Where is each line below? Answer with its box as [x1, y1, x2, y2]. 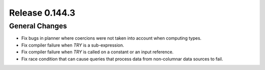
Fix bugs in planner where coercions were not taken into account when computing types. [21, 35, 202, 41]
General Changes [9, 22, 67, 30]
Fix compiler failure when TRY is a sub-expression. [21, 42, 125, 48]
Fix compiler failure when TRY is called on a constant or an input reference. [21, 49, 174, 55]
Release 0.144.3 [9, 7, 76, 18]
